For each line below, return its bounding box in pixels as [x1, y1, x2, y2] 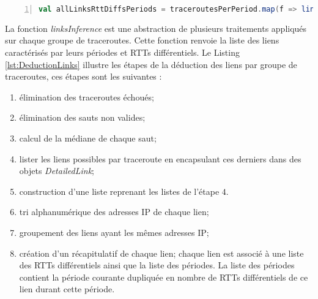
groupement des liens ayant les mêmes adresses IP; [19, 226, 209, 238]
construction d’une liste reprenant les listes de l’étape [19, 184, 220, 197]
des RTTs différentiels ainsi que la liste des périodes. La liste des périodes [19, 259, 295, 271]
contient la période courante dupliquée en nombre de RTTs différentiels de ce [19, 270, 308, 283]
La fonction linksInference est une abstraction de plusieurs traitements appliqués [5, 21, 307, 34]
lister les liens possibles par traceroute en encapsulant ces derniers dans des [19, 152, 301, 165]
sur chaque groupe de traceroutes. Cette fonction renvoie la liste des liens [5, 34, 279, 47]
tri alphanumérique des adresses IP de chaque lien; [19, 205, 209, 218]
